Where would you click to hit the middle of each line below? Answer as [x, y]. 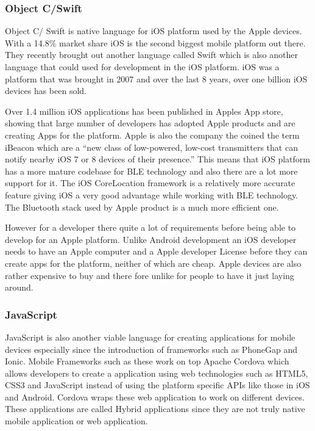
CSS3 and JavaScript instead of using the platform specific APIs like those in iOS [157, 385]
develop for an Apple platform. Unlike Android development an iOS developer [151, 239]
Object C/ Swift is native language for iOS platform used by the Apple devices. [154, 31]
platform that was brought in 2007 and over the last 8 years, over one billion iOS [156, 78]
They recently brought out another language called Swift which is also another [151, 55]
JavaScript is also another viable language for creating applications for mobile [150, 337]
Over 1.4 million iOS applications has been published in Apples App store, [144, 111]
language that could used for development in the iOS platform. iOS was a [142, 67]
